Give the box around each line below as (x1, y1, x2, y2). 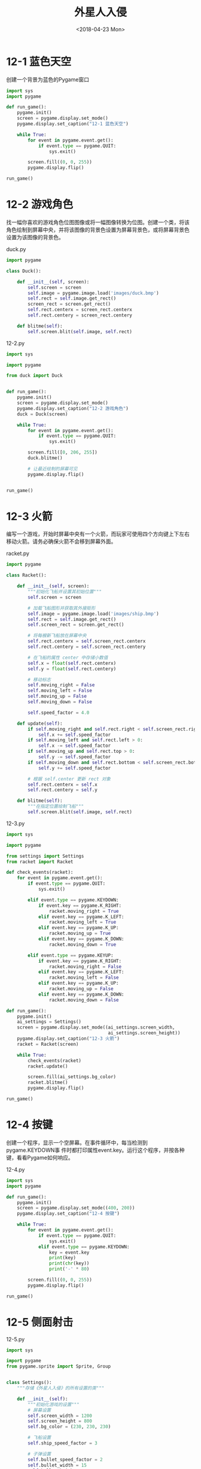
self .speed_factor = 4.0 (28, 710, 90, 716)
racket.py (6, 550, 30, 557)
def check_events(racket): (6, 870, 74, 876)
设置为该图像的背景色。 (6, 234, 64, 240)
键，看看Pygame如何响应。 (6, 1154, 74, 1161)
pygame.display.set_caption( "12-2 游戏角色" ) (17, 405, 129, 411)
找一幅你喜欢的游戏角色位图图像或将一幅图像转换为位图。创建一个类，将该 (6, 219, 190, 225)
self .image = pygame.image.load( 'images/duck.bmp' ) (28, 290, 160, 296)
